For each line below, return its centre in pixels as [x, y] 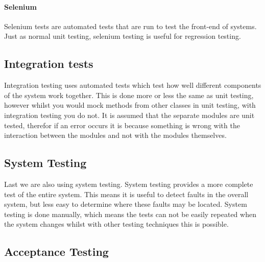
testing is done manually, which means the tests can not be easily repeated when [130, 214]
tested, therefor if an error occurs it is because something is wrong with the [122, 125]
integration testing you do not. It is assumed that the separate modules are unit [129, 115]
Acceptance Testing [56, 252]
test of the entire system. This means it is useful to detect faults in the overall [126, 194]
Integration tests [49, 64]
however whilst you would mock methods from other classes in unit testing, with [130, 105]
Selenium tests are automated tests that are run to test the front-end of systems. [130, 26]
